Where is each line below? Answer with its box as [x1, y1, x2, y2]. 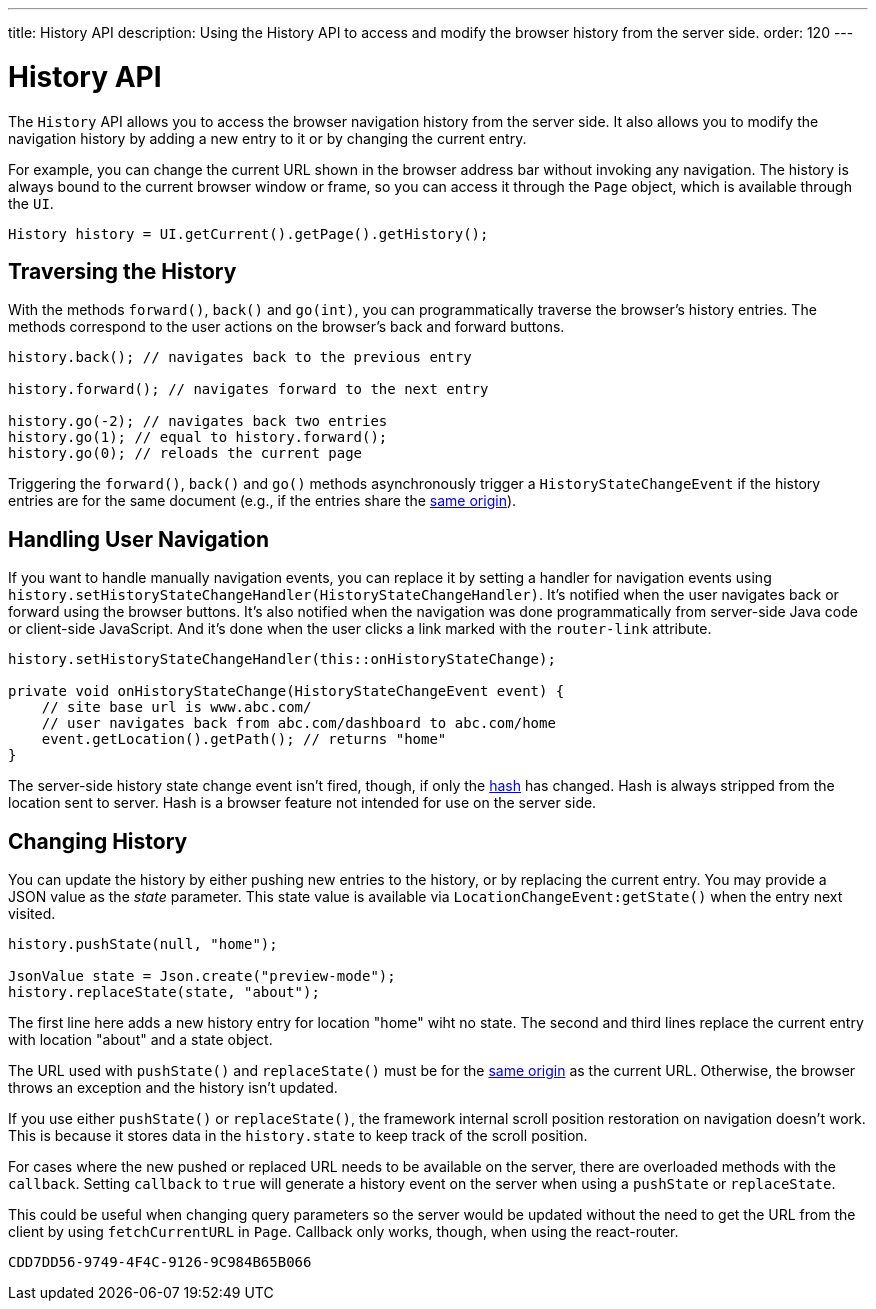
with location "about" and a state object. [8, 1031, 273, 1049]
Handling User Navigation [8, 526, 269, 552]
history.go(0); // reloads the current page [8, 445, 363, 462]
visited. [8, 905, 56, 923]
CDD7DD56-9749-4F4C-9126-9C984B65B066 [8, 1254, 312, 1271]
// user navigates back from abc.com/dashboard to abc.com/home [41, 715, 556, 732]
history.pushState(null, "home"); [8, 936, 278, 953]
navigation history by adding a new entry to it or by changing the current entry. [8, 129, 527, 147]
